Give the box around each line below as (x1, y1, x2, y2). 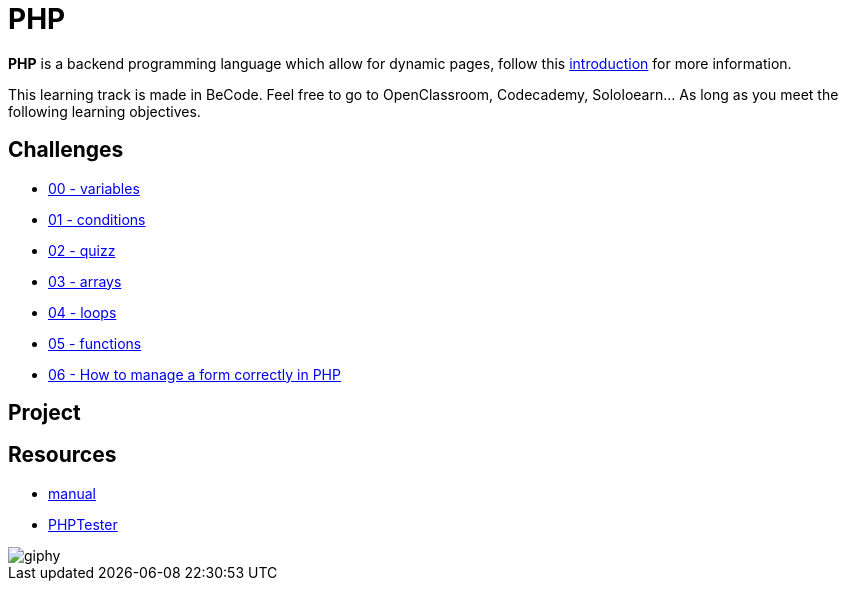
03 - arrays (48, 272, 122, 290)
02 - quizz (48, 241, 116, 259)
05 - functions (48, 334, 142, 352)
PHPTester (48, 515, 118, 533)
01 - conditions (48, 210, 146, 228)
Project (8, 400, 81, 426)
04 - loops (48, 303, 117, 321)
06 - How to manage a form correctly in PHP (48, 365, 341, 383)
